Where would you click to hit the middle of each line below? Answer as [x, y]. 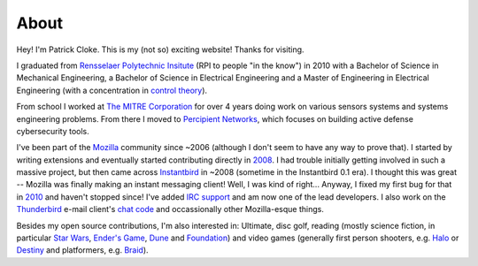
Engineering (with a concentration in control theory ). [112, 90]
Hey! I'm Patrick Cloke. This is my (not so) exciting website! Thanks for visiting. [160, 49]
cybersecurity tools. [53, 131]
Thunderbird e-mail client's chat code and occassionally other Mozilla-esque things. [170, 209]
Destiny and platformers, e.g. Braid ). [83, 250]
